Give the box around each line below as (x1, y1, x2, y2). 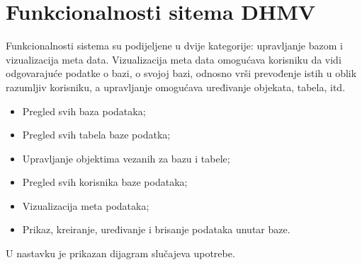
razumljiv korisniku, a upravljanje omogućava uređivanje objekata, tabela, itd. (6, 79, 346, 94)
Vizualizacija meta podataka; (22, 198, 149, 213)
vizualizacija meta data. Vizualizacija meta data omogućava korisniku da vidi (6, 52, 341, 66)
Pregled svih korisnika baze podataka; (22, 175, 188, 189)
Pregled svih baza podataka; (22, 103, 146, 118)
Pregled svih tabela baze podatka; (22, 127, 171, 142)
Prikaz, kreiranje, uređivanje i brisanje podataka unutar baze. (22, 222, 290, 237)
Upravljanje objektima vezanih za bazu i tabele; (22, 151, 230, 165)
